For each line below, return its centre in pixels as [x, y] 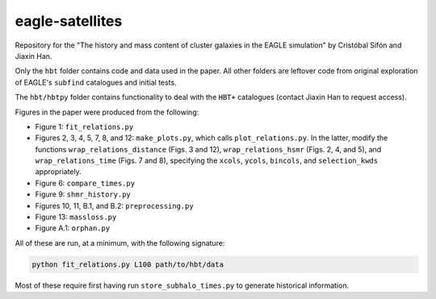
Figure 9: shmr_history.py [83, 194]
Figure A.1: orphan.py [73, 228]
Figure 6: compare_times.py [85, 183]
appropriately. [59, 172]
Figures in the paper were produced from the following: [107, 112]
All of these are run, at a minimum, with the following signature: [120, 243]
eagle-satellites [69, 21]
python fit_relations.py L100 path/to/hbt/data [128, 264]
